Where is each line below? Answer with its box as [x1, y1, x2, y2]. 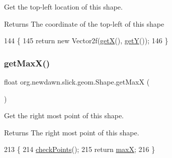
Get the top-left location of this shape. [4, 2, 123, 12]
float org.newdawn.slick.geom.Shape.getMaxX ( [4, 76, 150, 87]
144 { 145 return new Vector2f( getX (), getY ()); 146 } [4, 35, 168, 46]
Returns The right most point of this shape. [4, 127, 139, 137]
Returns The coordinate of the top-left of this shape [4, 18, 164, 29]
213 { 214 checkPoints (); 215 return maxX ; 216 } [4, 144, 155, 154]
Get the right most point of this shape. [4, 110, 124, 121]
